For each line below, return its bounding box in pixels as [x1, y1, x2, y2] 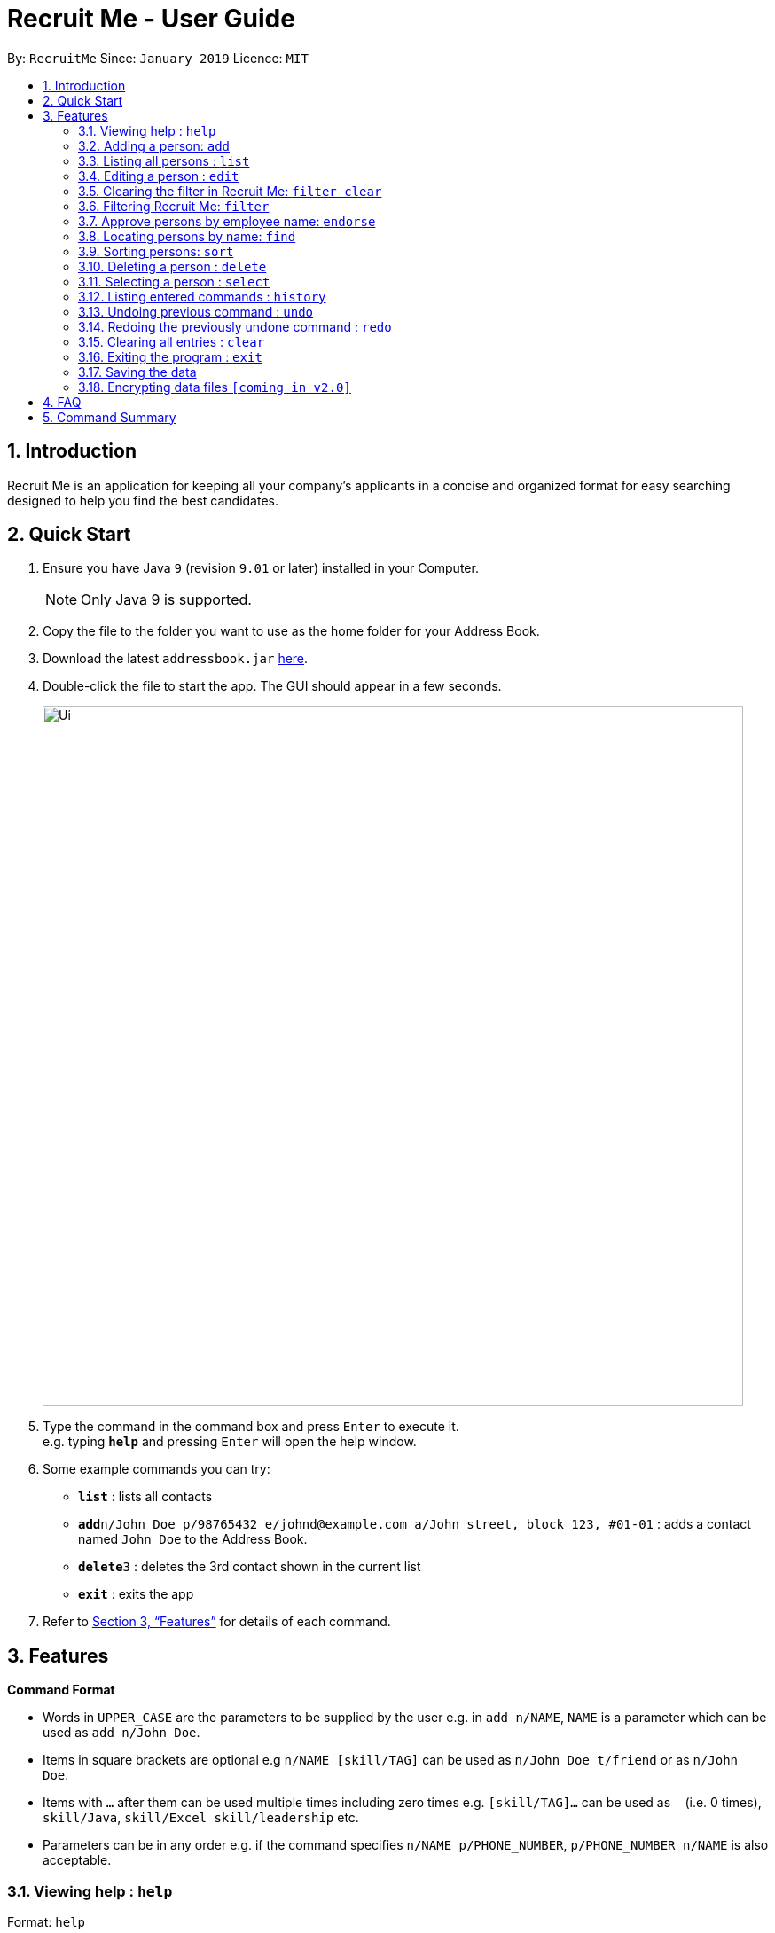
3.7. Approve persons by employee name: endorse [78, 213, 376, 229]
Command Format [7, 1682, 115, 1698]
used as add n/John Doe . [43, 1725, 200, 1741]
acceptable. [43, 1852, 112, 1868]
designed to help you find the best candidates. [7, 492, 279, 508]
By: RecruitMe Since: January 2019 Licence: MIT [7, 50, 309, 66]
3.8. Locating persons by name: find [78, 228, 296, 244]
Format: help [7, 1914, 85, 1930]
